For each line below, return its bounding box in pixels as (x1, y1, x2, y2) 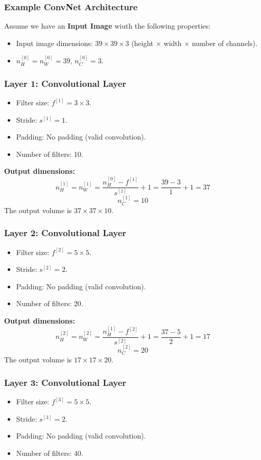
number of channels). (192, 37, 257, 48)
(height (131, 37, 154, 48)
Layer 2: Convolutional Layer (4, 226, 127, 239)
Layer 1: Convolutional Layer (4, 77, 127, 89)
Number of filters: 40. (16, 448, 83, 458)
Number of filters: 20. (16, 298, 83, 309)
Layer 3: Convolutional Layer (4, 376, 127, 388)
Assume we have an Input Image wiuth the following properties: (4, 20, 211, 31)
